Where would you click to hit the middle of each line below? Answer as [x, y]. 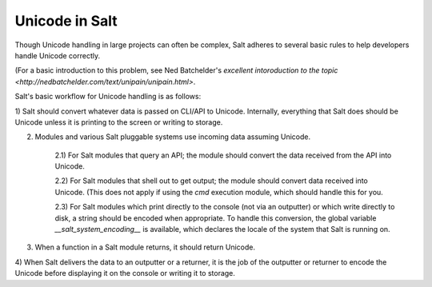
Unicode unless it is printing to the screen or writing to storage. [119, 122]
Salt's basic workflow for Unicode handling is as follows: [108, 97]
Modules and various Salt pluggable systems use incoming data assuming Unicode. [173, 137]
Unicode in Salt [66, 21]
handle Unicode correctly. [58, 55]
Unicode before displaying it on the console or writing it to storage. [125, 273]
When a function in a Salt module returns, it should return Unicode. [145, 247]
